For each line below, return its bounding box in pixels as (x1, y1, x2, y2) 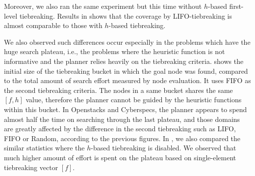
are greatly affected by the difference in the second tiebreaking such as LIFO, (4, 123, 236, 134)
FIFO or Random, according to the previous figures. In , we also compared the (4, 133, 241, 143)
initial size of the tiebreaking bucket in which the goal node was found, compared (4, 65, 248, 76)
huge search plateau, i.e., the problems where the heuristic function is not (4, 46, 225, 57)
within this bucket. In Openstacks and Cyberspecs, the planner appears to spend (4, 104, 247, 114)
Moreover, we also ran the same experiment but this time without (4, 1, 202, 11)
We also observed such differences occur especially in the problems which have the (4, 36, 251, 47)
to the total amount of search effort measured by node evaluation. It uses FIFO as (4, 75, 251, 86)
